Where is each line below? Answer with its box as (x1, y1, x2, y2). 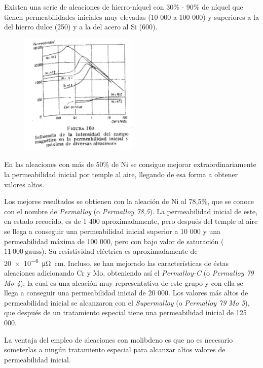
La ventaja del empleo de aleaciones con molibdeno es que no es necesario (4, 334, 233, 345)
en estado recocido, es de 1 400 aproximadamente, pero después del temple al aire (4, 216, 258, 226)
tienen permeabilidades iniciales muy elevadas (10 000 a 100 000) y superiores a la (4, 11, 259, 22)
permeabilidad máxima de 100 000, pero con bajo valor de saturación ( (4, 236, 224, 246)
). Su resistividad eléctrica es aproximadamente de (42, 246, 198, 256)
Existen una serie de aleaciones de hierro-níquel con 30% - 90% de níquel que (4, 2, 243, 12)
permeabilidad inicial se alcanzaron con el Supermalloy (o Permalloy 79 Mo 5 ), (4, 297, 250, 308)
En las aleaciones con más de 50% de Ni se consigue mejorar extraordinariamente (4, 159, 256, 170)
